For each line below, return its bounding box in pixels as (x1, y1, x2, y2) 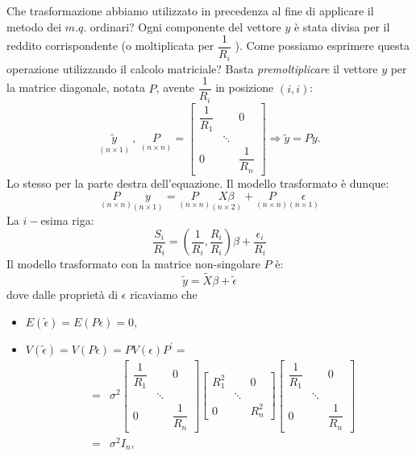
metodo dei (6, 18, 62, 35)
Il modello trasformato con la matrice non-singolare (6, 255, 260, 272)
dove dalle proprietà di (6, 286, 119, 303)
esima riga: (40, 211, 94, 228)
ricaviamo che (130, 286, 198, 303)
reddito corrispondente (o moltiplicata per (6, 37, 214, 54)
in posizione (215, 79, 274, 96)
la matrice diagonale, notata (6, 79, 145, 96)
